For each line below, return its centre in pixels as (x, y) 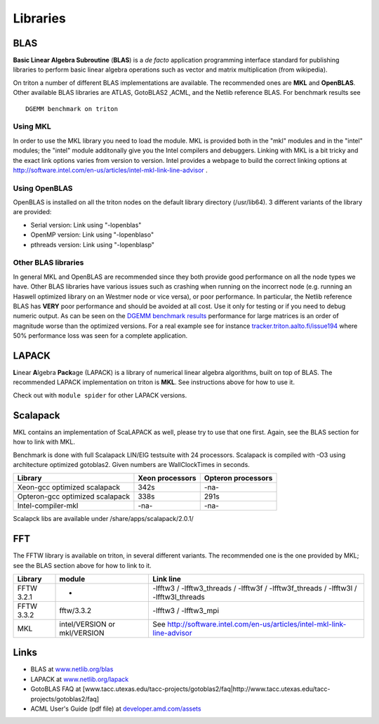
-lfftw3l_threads (179, 597)
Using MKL (32, 126)
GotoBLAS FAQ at (56, 689)
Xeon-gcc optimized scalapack (69, 487)
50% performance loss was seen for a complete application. (100, 336)
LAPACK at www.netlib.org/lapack (80, 679)
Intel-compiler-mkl (48, 506)
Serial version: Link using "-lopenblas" (86, 225)
